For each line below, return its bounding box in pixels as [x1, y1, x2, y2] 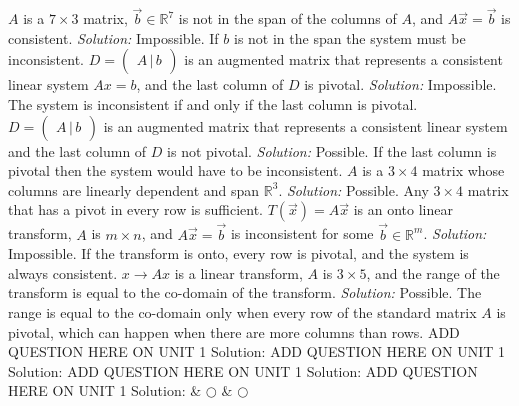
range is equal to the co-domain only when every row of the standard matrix [8, 301, 477, 322]
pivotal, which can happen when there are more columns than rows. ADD [8, 321, 460, 342]
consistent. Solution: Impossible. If [8, 27, 219, 48]
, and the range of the [366, 262, 500, 283]
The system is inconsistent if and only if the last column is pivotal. [8, 94, 418, 114]
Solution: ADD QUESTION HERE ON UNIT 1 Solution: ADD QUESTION [8, 360, 478, 381]
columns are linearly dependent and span [8, 179, 260, 200]
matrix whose [422, 160, 505, 181]
